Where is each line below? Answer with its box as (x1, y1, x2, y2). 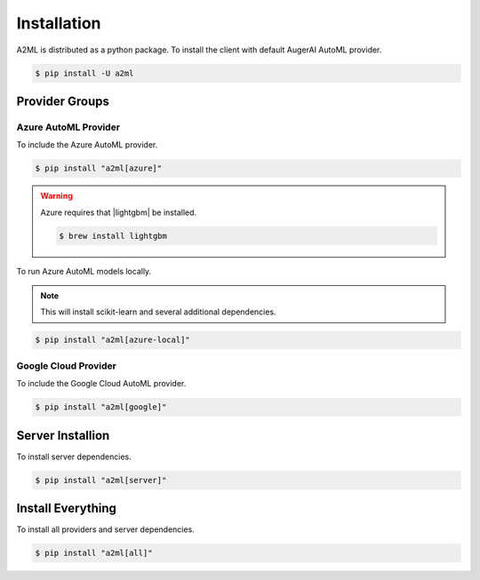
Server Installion (16, 427, 110, 443)
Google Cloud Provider (16, 360, 117, 372)
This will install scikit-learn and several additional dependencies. (40, 306, 276, 317)
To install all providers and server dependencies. (16, 524, 195, 535)
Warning (40, 191, 73, 202)
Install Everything (16, 500, 117, 515)
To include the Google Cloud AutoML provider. (16, 378, 187, 389)
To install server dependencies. (16, 451, 132, 462)
